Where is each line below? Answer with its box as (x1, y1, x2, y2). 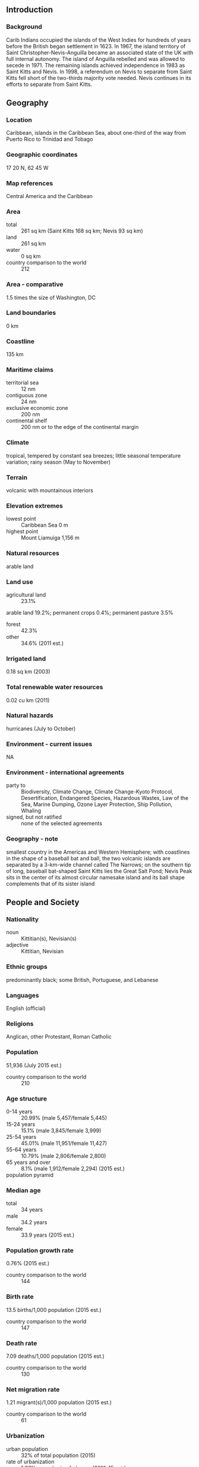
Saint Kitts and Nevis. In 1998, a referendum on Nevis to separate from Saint (6, 68, 192, 75)
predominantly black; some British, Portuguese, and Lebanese (6, 976, 159, 983)
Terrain (6, 473, 28, 481)
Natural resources (6, 549, 59, 557)
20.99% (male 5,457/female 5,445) (21, 1114, 108, 1121)
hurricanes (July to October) (6, 725, 76, 732)
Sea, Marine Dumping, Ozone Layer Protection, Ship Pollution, (21, 801, 173, 808)
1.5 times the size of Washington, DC (6, 294, 96, 301)
